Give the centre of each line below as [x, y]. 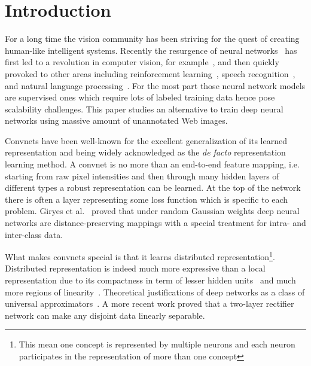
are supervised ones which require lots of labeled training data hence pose [140, 97]
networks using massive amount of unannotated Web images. [116, 121]
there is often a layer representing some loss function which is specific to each [147, 199]
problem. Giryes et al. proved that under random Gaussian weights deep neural [152, 211]
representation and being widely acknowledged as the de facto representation [145, 152]
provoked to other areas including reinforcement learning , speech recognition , [150, 73]
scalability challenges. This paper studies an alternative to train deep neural [144, 109]
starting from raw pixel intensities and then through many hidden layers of [142, 176]
